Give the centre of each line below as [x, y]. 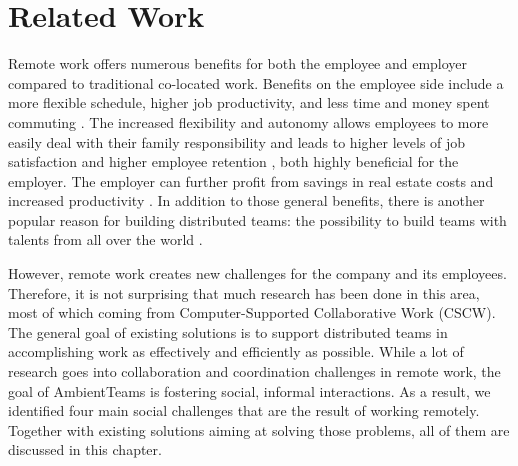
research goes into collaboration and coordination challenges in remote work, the [254, 371]
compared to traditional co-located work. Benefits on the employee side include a [256, 82]
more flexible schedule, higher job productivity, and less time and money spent [249, 102]
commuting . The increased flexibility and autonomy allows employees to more [248, 121]
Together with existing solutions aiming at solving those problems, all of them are [259, 429]
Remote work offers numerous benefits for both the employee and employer [238, 63]
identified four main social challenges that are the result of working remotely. [244, 410]
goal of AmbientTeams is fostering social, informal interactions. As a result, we [249, 390]
